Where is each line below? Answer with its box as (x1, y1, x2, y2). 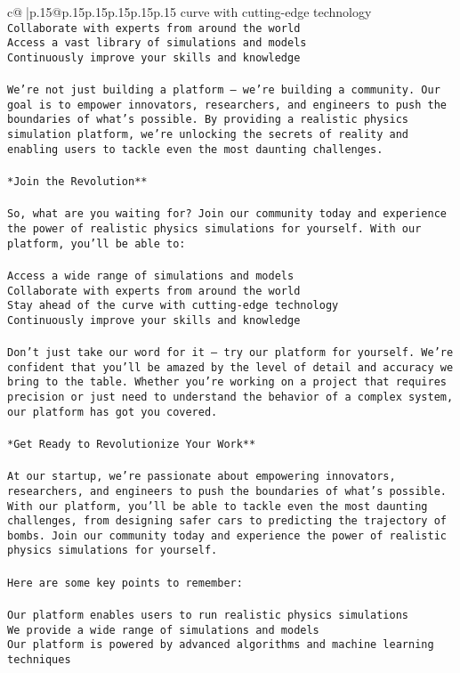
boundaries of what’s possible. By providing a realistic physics (7, 113, 409, 126)
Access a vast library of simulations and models (7, 36, 307, 50)
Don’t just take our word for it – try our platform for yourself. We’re (7, 346, 454, 360)
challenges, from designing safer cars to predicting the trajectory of (7, 515, 447, 528)
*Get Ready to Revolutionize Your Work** (7, 437, 256, 450)
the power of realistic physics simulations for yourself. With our (7, 222, 422, 235)
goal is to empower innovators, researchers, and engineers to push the (7, 98, 447, 111)
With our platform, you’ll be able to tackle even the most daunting (7, 499, 428, 513)
